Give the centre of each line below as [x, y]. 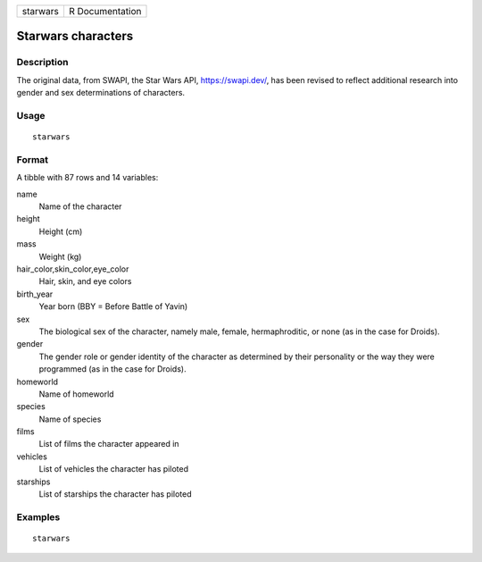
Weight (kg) [60, 256]
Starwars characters [75, 36]
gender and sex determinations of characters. [101, 93]
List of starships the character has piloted [115, 494]
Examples [38, 516]
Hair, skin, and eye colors [85, 281]
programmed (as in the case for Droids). [112, 369]
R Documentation [105, 11]
